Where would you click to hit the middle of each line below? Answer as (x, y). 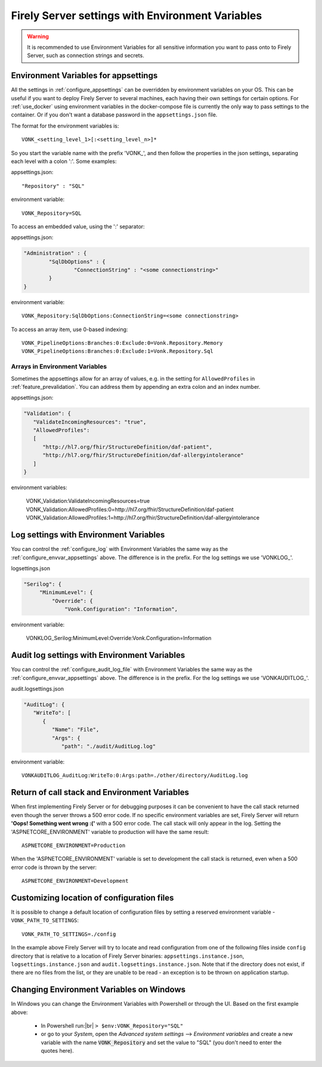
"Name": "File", (75, 730)
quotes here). (57, 1051)
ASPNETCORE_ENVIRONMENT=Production (74, 845)
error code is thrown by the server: (54, 867)
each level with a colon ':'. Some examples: (64, 161)
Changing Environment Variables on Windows (98, 990)
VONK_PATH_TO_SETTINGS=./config (69, 934)
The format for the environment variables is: (65, 126)
